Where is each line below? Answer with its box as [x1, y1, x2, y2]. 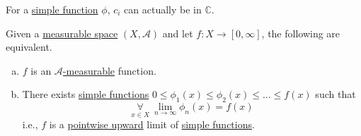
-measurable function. [62, 63, 156, 78]
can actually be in [124, 2, 202, 16]
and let [162, 25, 193, 40]
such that [315, 87, 356, 101]
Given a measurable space [6, 25, 118, 40]
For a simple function [6, 2, 98, 16]
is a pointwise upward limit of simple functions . [49, 117, 255, 132]
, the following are [261, 25, 340, 40]
